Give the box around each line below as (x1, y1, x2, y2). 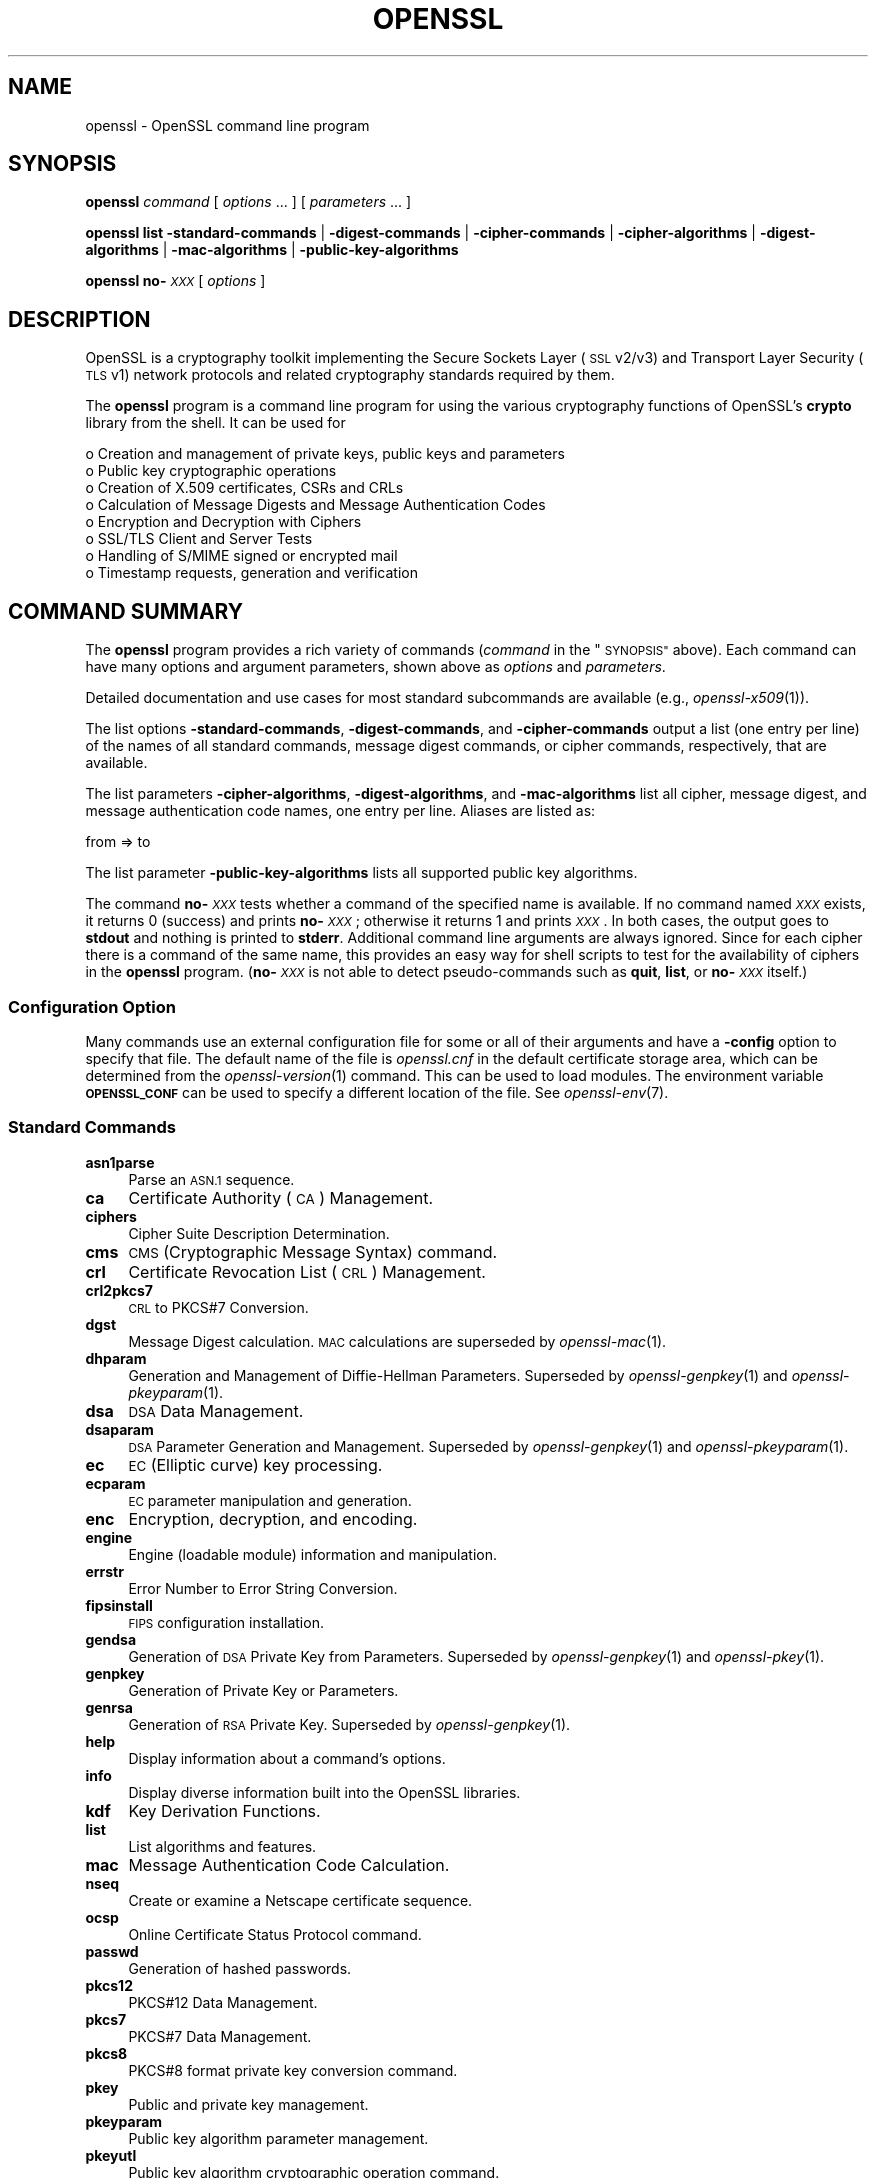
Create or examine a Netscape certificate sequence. (128, 1891, 473, 1909)
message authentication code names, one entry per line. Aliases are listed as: (85, 802, 596, 820)
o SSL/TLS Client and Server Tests (85, 530, 313, 548)
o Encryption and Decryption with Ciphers (85, 513, 362, 531)
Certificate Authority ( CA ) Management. (128, 1187, 434, 1208)
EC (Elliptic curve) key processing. (128, 1454, 383, 1475)
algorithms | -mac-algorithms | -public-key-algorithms (85, 241, 459, 259)
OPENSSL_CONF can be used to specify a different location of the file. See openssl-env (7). (85, 1083, 669, 1101)
